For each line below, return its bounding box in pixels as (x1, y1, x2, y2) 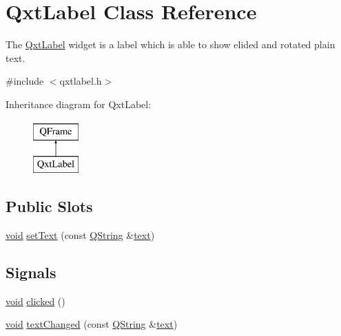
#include (6, 74, 44, 88)
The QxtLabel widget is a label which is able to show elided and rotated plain (6, 37, 335, 52)
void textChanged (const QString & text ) (6, 317, 178, 331)
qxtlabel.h (59, 74, 102, 88)
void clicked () (6, 293, 65, 308)
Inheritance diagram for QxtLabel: (6, 96, 152, 111)
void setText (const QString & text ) (6, 227, 155, 242)
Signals (6, 261, 56, 282)
